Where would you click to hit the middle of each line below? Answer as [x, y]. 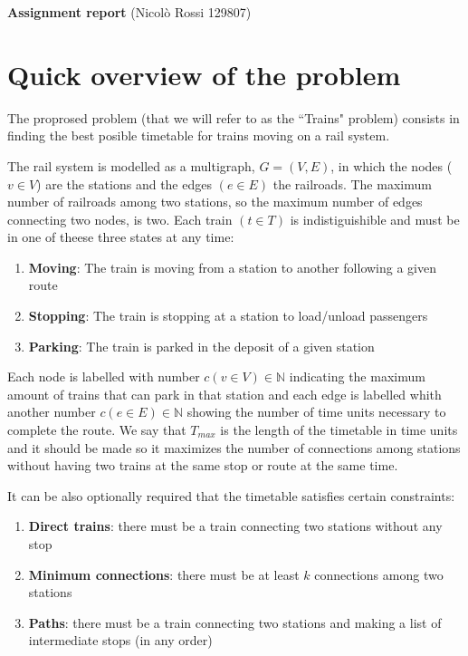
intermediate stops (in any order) [120, 640]
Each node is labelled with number [104, 376]
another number [52, 412]
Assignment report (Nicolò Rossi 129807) [129, 12]
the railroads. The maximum [352, 183]
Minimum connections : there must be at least [164, 574]
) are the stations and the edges [124, 183]
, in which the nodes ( [392, 165]
